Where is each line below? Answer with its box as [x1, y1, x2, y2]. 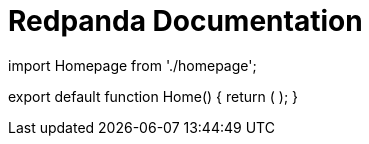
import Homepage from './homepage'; [8, 56, 257, 74]
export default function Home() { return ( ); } [8, 87, 299, 105]
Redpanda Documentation [8, 4, 363, 38]
